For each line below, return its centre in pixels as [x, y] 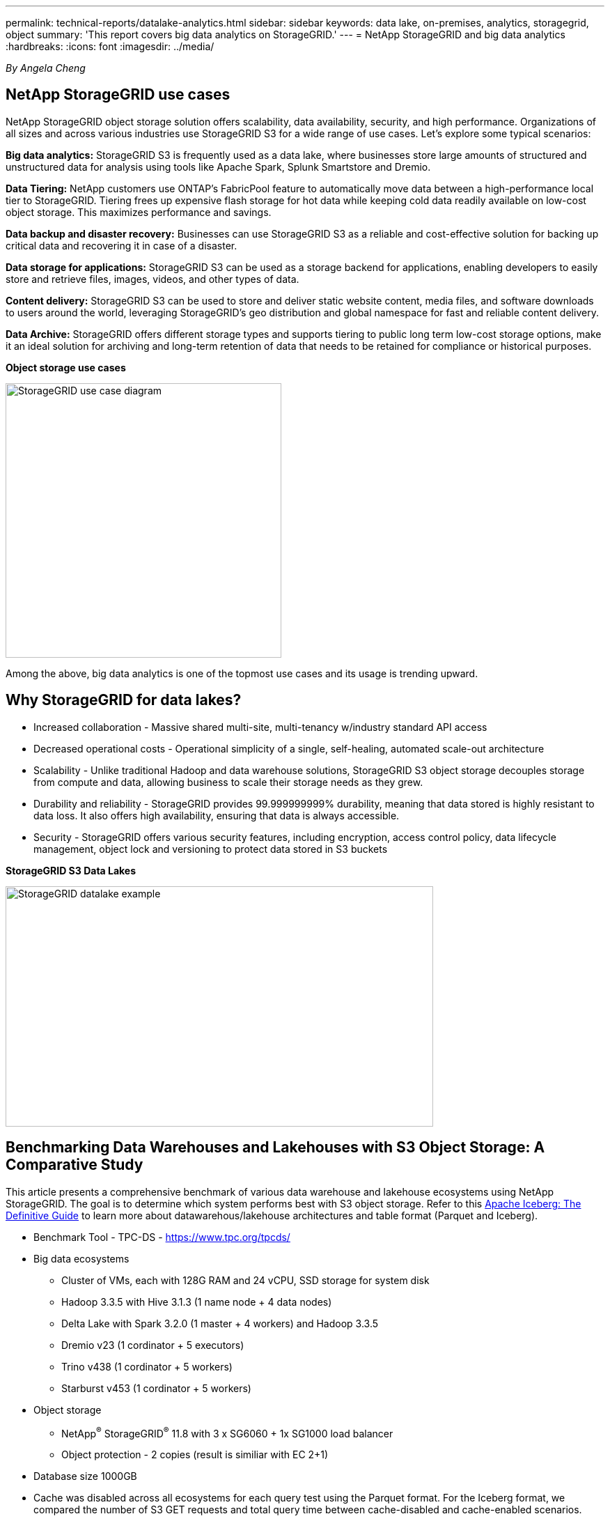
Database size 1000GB [85, 1476]
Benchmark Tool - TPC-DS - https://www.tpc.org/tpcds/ [162, 1237]
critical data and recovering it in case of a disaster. [122, 245]
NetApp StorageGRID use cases [118, 95]
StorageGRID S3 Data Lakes [71, 870]
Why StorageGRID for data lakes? [124, 700]
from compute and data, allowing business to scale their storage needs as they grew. [228, 782]
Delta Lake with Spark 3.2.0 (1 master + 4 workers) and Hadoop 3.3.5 [220, 1323]
